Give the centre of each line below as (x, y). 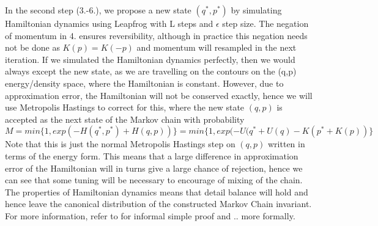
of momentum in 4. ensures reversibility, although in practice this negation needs (156, 35)
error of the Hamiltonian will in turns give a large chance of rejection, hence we (154, 168)
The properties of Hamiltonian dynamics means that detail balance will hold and (157, 191)
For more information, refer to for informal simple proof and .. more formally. (150, 215)
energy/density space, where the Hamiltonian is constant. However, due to (144, 83)
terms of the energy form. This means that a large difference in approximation (152, 155)
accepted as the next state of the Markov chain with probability (125, 119)
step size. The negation (265, 23)
